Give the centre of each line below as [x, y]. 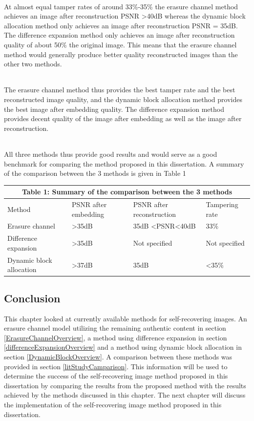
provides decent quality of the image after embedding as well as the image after [123, 118]
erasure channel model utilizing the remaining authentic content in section [115, 328]
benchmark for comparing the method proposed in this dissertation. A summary [124, 163]
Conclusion [32, 298]
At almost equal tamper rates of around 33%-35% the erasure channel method [121, 6]
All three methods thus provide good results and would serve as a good [111, 154]
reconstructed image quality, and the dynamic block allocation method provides [123, 99]
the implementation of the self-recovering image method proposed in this [113, 404]
